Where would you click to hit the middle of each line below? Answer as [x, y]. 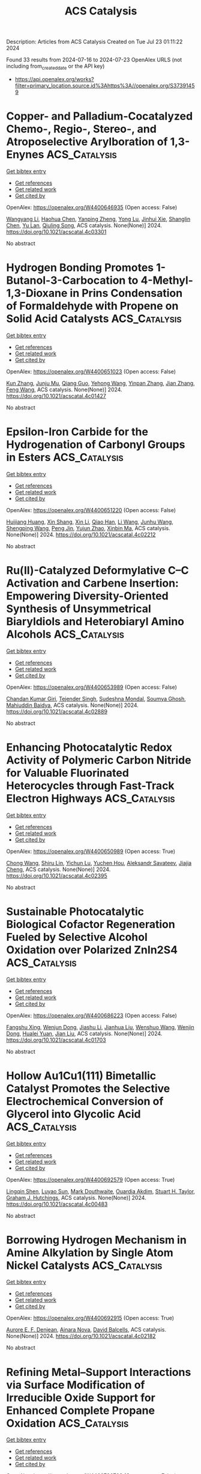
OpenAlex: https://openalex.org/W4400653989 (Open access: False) [91, 687]
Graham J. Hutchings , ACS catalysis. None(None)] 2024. [76, 1197]
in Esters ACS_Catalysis [65, 457]
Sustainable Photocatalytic [75, 911]
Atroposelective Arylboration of [87, 142]
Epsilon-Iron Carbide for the [77, 432]
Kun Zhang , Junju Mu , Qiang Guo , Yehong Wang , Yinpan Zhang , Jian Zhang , [100, 383]
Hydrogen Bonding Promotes [80, 268]
